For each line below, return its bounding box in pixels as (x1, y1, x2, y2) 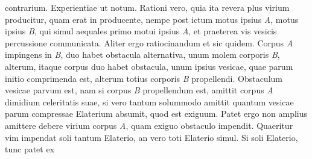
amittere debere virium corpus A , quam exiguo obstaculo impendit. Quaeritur (5, 119, 293, 131)
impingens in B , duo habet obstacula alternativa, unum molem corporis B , (5, 48, 280, 61)
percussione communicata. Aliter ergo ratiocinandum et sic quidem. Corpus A (5, 36, 293, 49)
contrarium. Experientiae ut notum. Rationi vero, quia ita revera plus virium (5, 1, 290, 13)
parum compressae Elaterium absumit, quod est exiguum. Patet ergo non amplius (5, 107, 308, 120)
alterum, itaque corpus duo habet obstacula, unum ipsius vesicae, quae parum (5, 60, 293, 72)
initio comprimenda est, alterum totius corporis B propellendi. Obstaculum (5, 72, 282, 84)
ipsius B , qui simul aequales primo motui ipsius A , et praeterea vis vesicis (5, 25, 277, 37)
